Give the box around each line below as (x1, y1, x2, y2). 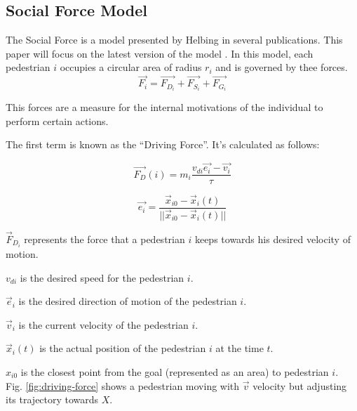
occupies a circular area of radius (60, 60, 202, 74)
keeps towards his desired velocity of (194, 231, 351, 246)
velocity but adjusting (252, 378, 347, 393)
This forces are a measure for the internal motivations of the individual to (6, 100, 323, 115)
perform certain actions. (6, 113, 109, 128)
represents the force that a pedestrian (24, 231, 185, 246)
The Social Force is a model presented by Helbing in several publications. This (6, 32, 343, 47)
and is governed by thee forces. (215, 60, 348, 74)
